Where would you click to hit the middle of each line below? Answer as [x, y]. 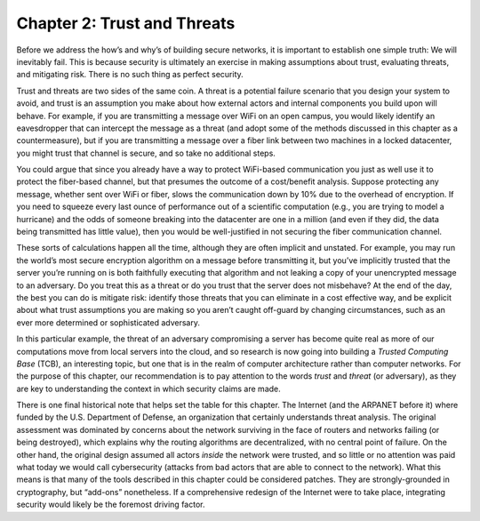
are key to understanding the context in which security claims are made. [149, 389]
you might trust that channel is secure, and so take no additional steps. [146, 153]
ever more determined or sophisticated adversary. [108, 322]
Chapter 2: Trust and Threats [126, 23]
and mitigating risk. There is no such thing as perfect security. [130, 75]
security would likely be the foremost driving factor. [111, 505]
